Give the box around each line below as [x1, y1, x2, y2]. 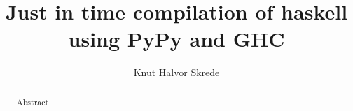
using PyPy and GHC [68, 24, 285, 53]
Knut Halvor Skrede [133, 65, 220, 80]
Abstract [16, 96, 49, 108]
